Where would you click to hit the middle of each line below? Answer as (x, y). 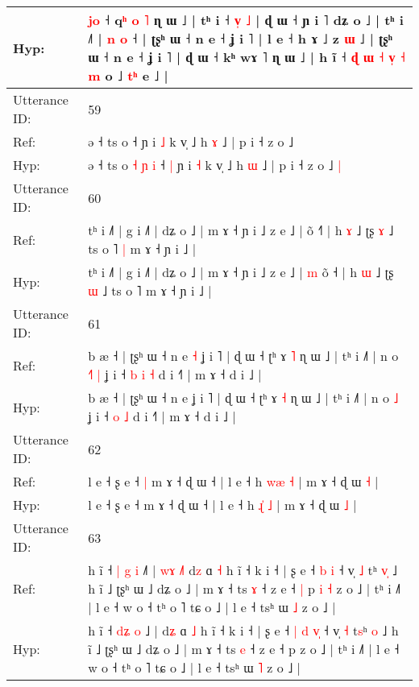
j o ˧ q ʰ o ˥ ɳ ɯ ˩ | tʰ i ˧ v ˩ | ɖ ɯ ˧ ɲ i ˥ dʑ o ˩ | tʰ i (246, 20)
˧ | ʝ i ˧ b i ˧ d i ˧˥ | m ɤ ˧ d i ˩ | (175, 374)
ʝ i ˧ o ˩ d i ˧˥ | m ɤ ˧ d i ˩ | (162, 416)
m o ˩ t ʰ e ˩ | (128, 75)
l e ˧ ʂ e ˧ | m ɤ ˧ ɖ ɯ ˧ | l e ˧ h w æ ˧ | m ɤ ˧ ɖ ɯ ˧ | (233, 481)
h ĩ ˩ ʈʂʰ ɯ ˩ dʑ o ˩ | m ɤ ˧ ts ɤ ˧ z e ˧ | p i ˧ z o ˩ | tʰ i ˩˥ (245, 588)
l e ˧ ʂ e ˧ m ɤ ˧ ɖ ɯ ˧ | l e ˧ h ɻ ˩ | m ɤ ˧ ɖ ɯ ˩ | (222, 505)
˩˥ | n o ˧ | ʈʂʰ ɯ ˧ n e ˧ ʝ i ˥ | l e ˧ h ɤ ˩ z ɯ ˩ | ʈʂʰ (240, 38)
